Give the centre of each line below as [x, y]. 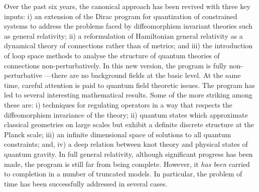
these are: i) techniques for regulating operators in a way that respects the [118, 104]
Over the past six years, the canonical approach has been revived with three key [127, 6]
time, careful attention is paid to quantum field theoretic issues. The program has [129, 85]
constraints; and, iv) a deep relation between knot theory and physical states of [126, 144]
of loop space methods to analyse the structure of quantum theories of [112, 55]
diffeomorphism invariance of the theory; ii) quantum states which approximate [126, 114]
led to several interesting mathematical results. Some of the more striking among [128, 95]
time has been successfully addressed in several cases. [86, 183]
